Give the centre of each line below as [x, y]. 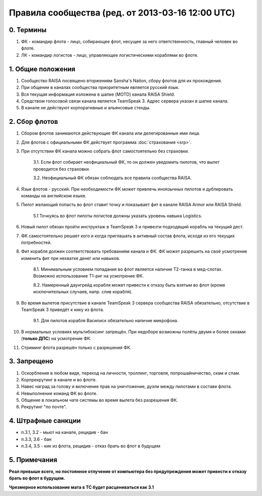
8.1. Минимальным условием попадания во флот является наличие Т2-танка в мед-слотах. [128, 269]
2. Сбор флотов [33, 122]
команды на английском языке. [54, 196]
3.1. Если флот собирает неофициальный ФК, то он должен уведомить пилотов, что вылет [126, 162]
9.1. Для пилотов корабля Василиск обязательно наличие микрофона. [106, 321]
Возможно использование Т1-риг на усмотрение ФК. [89, 276]
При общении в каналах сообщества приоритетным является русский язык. [100, 87]
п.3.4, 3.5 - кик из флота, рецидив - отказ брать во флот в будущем [91, 446]
